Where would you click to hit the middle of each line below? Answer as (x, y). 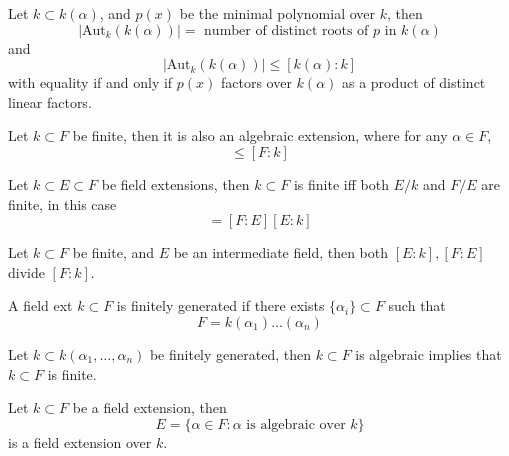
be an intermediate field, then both (281, 252)
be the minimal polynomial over (277, 13)
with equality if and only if (90, 82)
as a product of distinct (413, 82)
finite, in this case (62, 203)
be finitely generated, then (230, 353)
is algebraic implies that (428, 353)
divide (26, 271)
